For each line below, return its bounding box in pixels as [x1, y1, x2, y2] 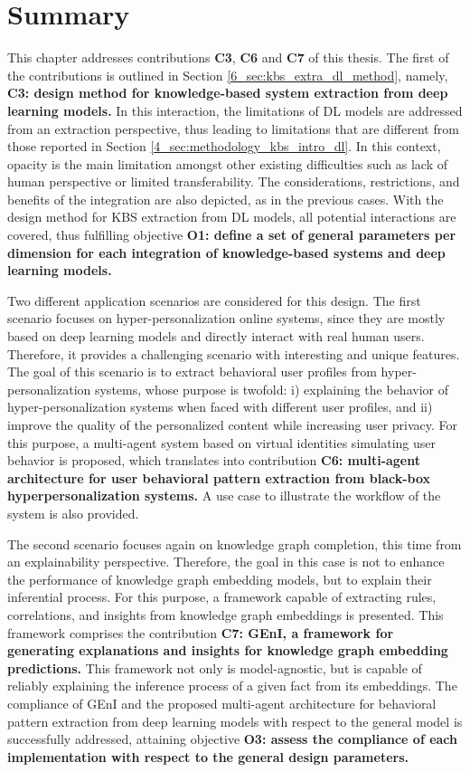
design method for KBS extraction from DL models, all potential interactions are [7, 207, 456, 226]
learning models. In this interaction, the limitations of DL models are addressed [7, 100, 463, 119]
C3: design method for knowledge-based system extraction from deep [7, 83, 448, 102]
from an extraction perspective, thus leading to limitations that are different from [7, 119, 459, 138]
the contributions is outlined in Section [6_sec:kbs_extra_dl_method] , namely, [7, 65, 448, 84]
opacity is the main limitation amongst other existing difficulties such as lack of [7, 154, 447, 173]
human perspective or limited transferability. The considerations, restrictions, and [7, 172, 460, 191]
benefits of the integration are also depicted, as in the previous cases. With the [7, 189, 444, 208]
